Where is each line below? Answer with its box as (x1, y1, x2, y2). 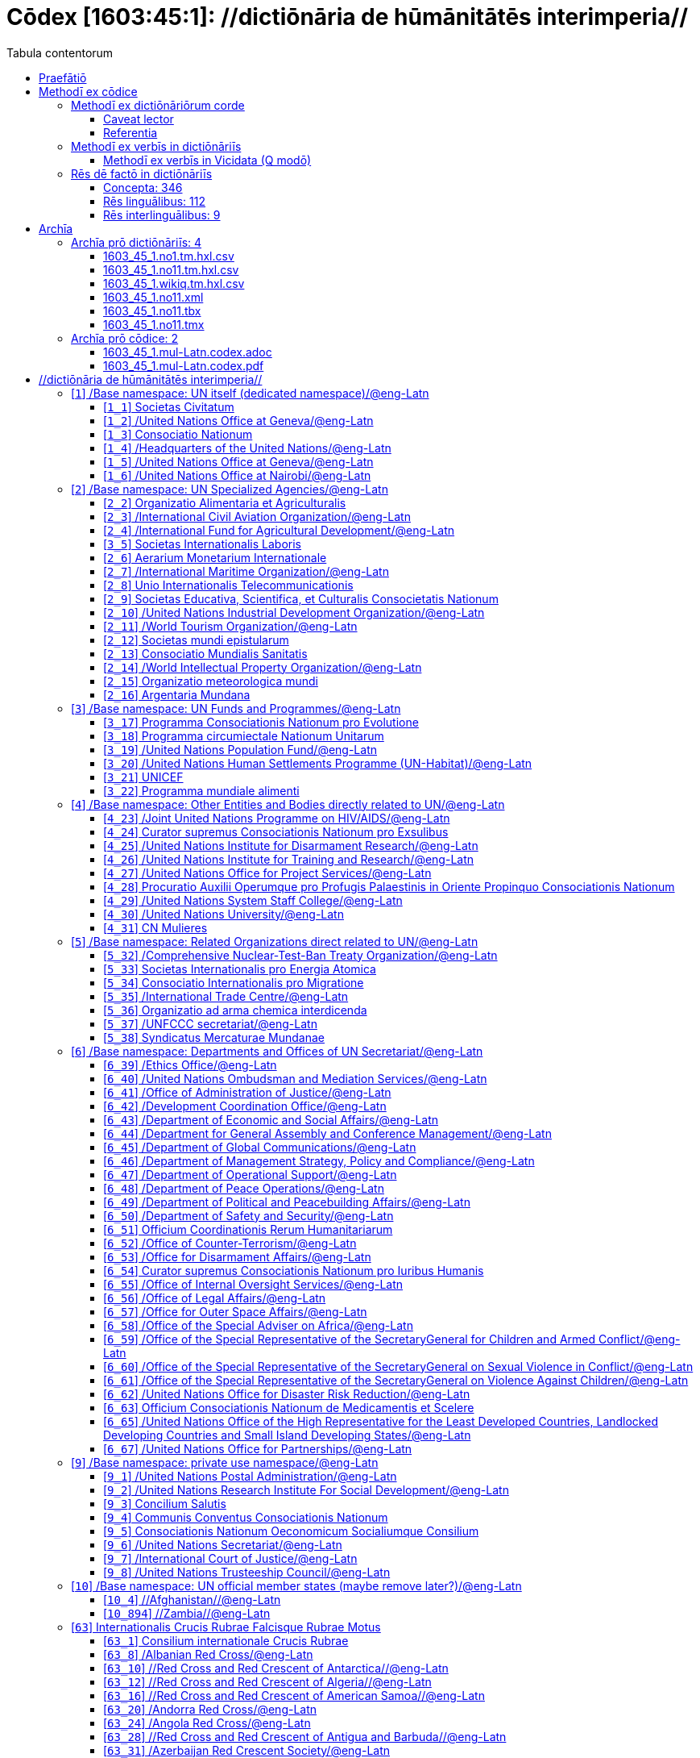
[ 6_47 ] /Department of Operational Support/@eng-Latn (103, 1167, 397, 1181)
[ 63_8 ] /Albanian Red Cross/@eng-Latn (103, 1647, 313, 1661)
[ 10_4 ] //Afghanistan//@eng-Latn (103, 1592, 281, 1606)
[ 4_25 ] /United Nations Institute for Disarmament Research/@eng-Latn (103, 838, 478, 852)
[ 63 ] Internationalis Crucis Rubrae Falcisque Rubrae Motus (71, 1619, 381, 1634)
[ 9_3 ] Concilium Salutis (103, 1496, 226, 1510)
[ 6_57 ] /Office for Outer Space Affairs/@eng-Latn (103, 1304, 367, 1318)
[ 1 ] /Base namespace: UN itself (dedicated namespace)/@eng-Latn (71, 385, 429, 400)
